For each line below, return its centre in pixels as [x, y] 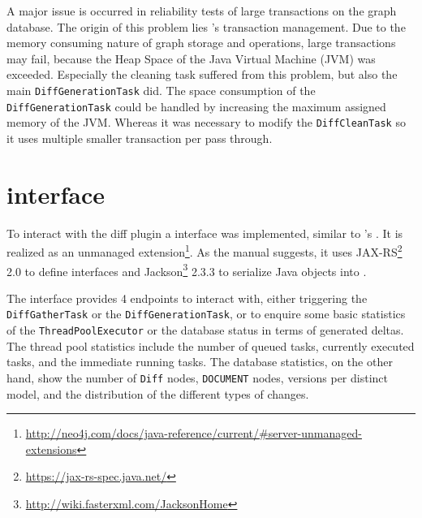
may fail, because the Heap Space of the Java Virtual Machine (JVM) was [191, 58]
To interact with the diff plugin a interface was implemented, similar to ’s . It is [205, 233]
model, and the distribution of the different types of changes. [158, 393]
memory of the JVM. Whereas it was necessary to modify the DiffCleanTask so [206, 122]
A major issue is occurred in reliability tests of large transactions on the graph [202, 11]
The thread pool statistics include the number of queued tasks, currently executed [211, 345]
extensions [51, 449]
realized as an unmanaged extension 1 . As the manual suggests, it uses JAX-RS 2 [205, 250]
